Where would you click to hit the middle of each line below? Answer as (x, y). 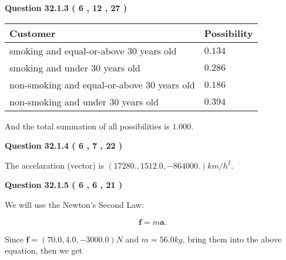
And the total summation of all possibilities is (87, 126)
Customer (33, 33)
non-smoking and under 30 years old (84, 101)
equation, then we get (44, 250)
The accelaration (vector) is (54, 165)
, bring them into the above (232, 239)
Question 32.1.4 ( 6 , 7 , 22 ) (64, 146)
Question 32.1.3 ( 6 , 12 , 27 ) (66, 8)
